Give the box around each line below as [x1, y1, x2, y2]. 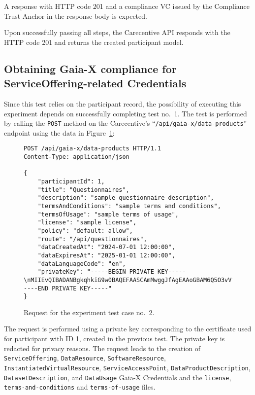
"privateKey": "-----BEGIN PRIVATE [37, 268, 154, 276]
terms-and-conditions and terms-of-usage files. [4, 382, 156, 392]
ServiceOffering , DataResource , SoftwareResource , [4, 353, 166, 363]
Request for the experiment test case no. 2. [24, 307, 155, 317]
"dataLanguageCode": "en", [37, 260, 126, 267]
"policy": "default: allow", [37, 227, 133, 234]
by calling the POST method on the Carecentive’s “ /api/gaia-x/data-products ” [4, 118, 247, 128]
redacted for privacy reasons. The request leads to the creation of [4, 343, 201, 353]
